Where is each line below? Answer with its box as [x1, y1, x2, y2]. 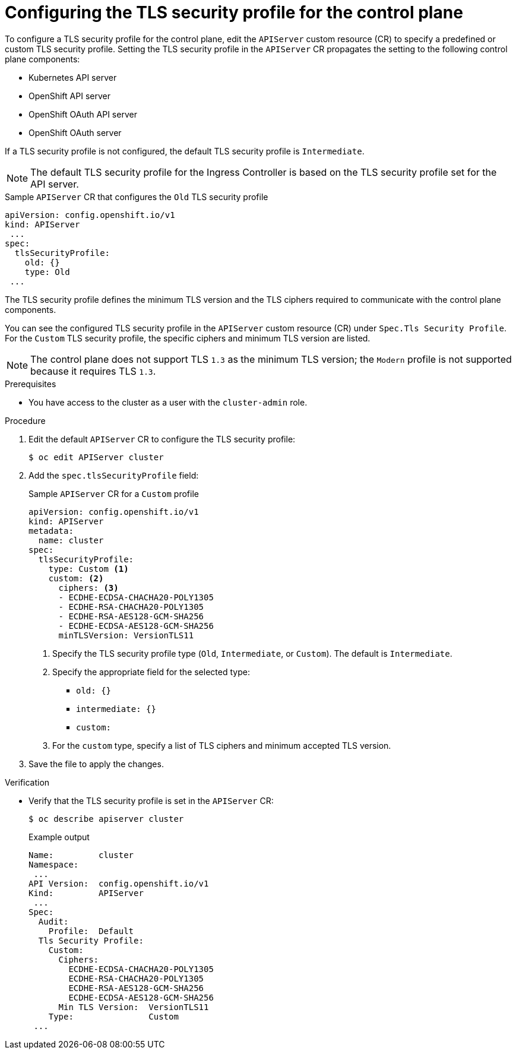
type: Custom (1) [48, 564, 129, 574]
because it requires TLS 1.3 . [30, 365, 156, 377]
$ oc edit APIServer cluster [29, 452, 164, 462]
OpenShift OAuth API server [29, 109, 137, 119]
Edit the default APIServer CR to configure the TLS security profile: [29, 433, 296, 444]
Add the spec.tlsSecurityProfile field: [29, 470, 199, 480]
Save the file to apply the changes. [29, 758, 164, 769]
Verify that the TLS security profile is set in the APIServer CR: [29, 795, 274, 806]
